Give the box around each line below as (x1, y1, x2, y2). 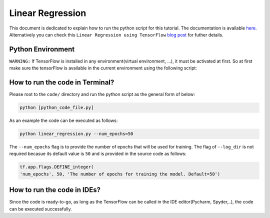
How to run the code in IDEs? (9, 185, 101, 194)
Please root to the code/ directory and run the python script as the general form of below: (9, 91, 195, 97)
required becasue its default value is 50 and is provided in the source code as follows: (9, 150, 187, 157)
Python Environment (9, 45, 75, 53)
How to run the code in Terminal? (9, 78, 114, 87)
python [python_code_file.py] (19, 105, 94, 110)
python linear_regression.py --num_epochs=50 (19, 131, 133, 137)
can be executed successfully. (9, 205, 72, 212)
